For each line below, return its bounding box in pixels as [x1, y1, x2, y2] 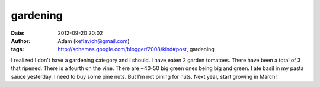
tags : [11, 46, 24, 53]
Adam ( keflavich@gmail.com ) [57, 37, 130, 44]
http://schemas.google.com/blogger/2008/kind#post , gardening [57, 46, 215, 53]
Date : [11, 29, 25, 36]
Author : [11, 37, 31, 44]
